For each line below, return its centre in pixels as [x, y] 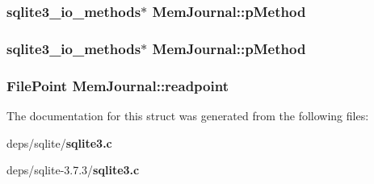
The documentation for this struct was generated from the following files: [188, 115]
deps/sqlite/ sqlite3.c [59, 142]
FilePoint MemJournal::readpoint [118, 85]
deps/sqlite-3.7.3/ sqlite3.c [73, 170]
